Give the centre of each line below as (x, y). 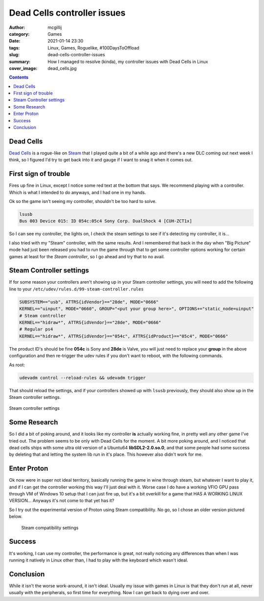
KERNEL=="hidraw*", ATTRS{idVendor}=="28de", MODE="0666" (90, 322)
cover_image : (23, 68)
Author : (17, 27)
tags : (14, 48)
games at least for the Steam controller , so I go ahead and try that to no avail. (87, 256)
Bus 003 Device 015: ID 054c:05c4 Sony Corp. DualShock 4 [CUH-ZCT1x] (106, 221)
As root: (17, 365)
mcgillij (55, 27)
